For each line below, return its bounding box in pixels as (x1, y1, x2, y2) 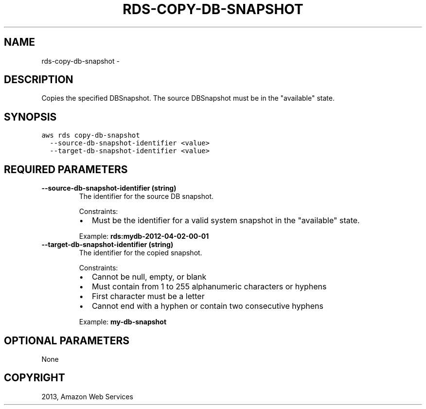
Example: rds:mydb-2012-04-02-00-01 (79, 232, 209, 241)
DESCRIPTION (4, 73, 73, 86)
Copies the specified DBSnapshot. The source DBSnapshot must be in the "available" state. (41, 94, 335, 103)
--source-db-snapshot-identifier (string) (41, 184, 177, 193)
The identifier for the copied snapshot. (79, 249, 202, 257)
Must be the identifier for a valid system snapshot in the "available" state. (91, 215, 360, 226)
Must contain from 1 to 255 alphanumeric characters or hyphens (91, 282, 327, 292)
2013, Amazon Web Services (41, 392, 133, 401)
